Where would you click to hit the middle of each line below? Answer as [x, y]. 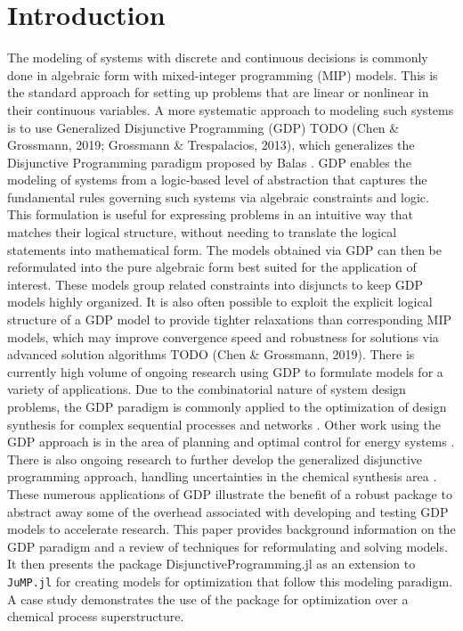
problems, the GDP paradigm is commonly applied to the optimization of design [227, 406]
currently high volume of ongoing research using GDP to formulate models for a [225, 371]
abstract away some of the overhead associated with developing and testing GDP [228, 511]
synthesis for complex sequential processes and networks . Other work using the [224, 424]
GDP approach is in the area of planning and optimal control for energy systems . [231, 442]
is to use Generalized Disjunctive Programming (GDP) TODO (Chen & [203, 127]
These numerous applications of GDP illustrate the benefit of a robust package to [230, 493]
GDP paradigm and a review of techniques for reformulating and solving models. [227, 546]
